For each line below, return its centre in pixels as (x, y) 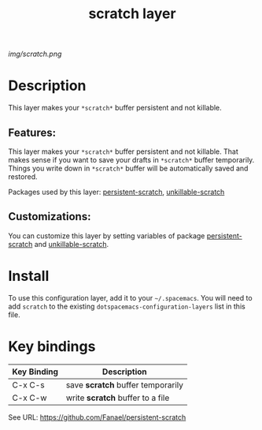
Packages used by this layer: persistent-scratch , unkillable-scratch (116, 192)
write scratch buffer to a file (118, 398)
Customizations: (50, 217)
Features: (32, 132)
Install (29, 276)
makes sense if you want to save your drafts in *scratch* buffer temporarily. (131, 159)
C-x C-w (30, 398)
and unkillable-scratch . (71, 244)
